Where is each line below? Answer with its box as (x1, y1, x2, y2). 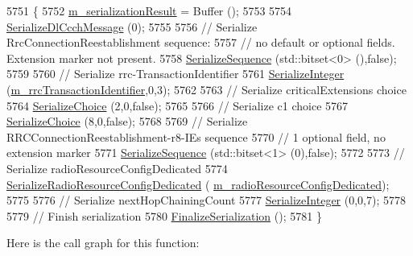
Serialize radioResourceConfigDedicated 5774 (6, 159, 228, 176)
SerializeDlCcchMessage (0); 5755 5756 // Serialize (6, 18, 258, 35)
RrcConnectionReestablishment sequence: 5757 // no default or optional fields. (6, 34, 395, 51)
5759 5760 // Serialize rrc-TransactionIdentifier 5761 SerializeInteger (6, 65, 345, 82)
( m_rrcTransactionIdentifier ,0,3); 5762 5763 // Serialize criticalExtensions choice (6, 81, 407, 97)
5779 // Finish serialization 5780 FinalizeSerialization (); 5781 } (6, 207, 322, 224)
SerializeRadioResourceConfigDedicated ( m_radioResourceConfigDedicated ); (6, 175, 390, 192)
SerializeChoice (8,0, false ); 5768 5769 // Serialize (6, 113, 248, 130)
